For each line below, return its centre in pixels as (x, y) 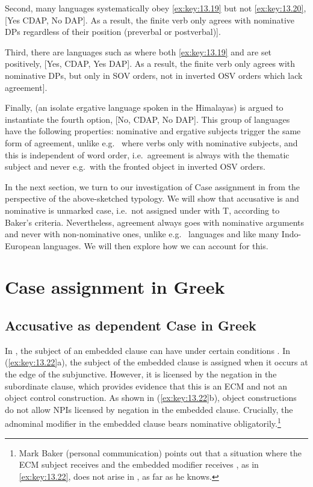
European (23, 245)
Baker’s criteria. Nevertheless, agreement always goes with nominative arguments (155, 222)
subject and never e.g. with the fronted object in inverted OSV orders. (135, 166)
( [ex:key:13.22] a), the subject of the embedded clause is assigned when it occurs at (156, 362)
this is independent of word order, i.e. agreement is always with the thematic (147, 154)
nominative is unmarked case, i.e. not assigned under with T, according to (142, 210)
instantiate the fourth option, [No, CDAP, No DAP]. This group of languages (147, 119)
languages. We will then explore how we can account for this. (156, 245)
